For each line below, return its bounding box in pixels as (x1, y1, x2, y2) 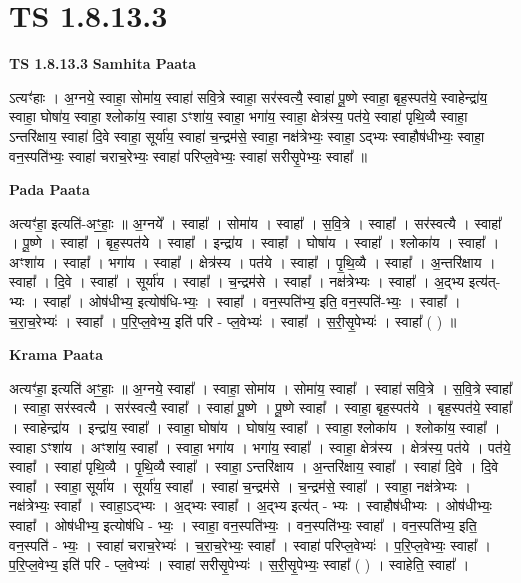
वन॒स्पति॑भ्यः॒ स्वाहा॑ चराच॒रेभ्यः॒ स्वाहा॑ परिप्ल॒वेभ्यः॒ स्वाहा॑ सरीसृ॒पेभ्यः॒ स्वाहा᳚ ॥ (9, 145, 367, 166)
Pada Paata (9, 179, 90, 200)
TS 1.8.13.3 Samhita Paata (9, 53, 197, 74)
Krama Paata (9, 344, 103, 365)
